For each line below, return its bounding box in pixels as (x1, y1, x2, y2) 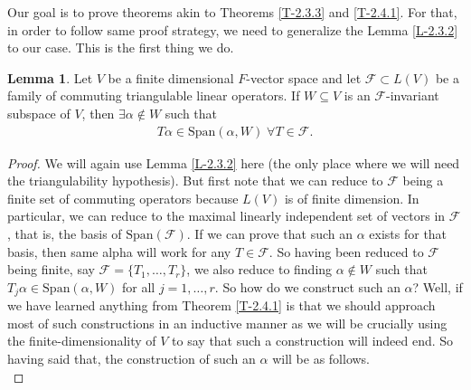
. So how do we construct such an (214, 277, 400, 296)
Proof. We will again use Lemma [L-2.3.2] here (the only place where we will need (7, 153, 460, 172)
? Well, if (412, 277, 463, 296)
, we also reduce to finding (186, 260, 333, 279)
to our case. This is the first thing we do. (7, 38, 234, 57)
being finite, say (7, 260, 95, 279)
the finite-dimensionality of (7, 331, 156, 350)
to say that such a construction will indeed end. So (172, 331, 454, 350)
